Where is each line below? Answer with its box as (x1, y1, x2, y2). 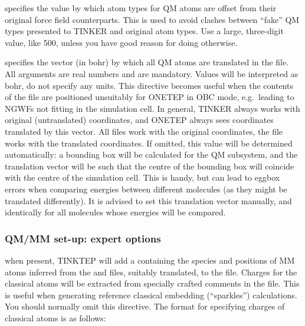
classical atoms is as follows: (5, 311, 106, 324)
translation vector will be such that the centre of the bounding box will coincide (5, 159, 294, 172)
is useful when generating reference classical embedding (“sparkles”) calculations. (5, 288, 297, 301)
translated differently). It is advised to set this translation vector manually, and (5, 194, 292, 207)
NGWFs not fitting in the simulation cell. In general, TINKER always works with (5, 102, 300, 114)
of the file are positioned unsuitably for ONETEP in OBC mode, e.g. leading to (5, 91, 294, 103)
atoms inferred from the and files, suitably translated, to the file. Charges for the (5, 265, 297, 278)
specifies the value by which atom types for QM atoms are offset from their (5, 2, 277, 14)
